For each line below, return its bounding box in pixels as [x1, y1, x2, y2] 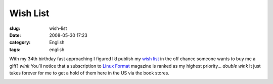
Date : [9, 32, 21, 38]
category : [9, 39, 31, 46]
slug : [9, 25, 20, 31]
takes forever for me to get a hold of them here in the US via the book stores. [9, 70, 169, 76]
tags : [9, 46, 21, 53]
